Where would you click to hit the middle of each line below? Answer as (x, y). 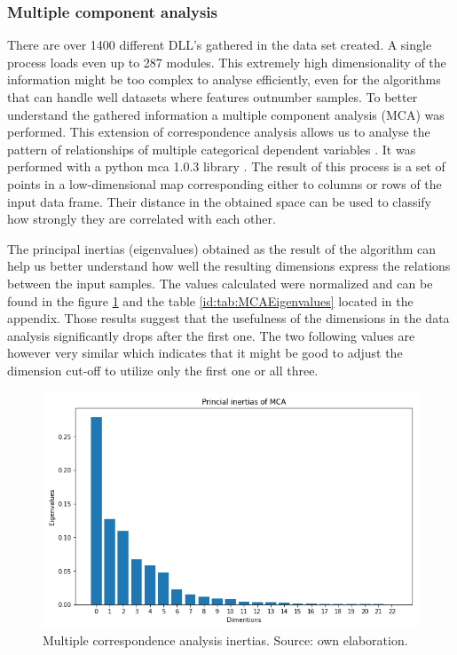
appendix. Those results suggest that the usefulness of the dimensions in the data (228, 318)
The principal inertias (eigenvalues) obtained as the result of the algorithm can (222, 248)
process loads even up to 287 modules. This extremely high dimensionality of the (227, 62)
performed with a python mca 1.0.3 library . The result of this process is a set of (226, 166)
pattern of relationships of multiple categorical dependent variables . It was (212, 149)
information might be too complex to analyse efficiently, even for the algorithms (224, 79)
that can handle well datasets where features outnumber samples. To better (213, 97)
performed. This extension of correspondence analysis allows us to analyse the (219, 132)
